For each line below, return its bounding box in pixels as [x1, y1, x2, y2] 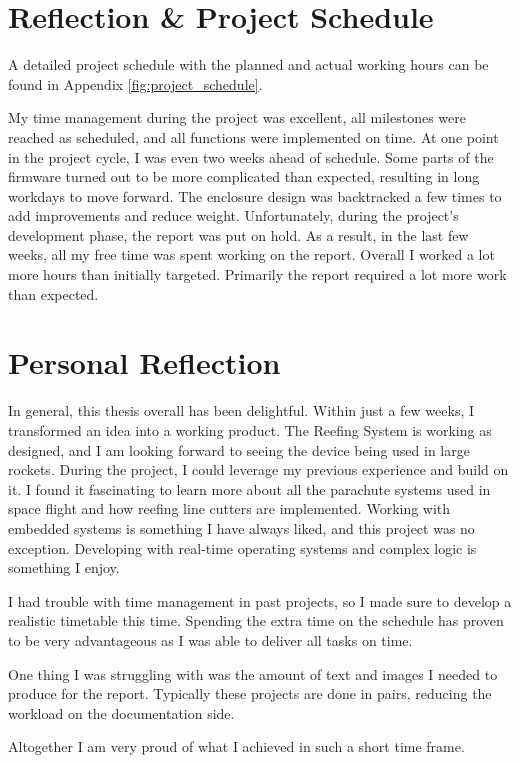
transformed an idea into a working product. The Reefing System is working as [8, 419, 492, 440]
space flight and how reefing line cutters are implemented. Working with [8, 498, 451, 519]
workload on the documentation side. [8, 702, 235, 723]
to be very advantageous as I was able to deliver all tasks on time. [8, 629, 413, 650]
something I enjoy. [8, 557, 120, 578]
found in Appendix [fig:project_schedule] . [8, 73, 263, 94]
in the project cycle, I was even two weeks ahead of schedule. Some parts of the [8, 146, 494, 167]
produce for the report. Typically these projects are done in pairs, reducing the [8, 683, 492, 704]
